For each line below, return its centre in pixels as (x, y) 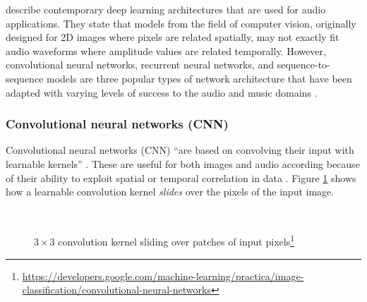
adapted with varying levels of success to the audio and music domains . (162, 92)
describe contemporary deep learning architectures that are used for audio (166, 9)
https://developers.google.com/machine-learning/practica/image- (163, 276)
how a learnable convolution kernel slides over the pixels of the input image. (170, 192)
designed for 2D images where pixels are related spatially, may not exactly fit (173, 37)
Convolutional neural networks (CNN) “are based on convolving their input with (180, 150)
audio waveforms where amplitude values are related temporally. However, (166, 50)
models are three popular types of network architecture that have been (199, 78)
